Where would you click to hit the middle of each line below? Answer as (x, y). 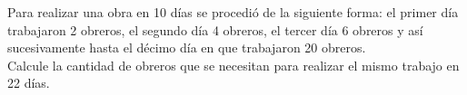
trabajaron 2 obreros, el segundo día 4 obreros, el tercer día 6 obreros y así (215, 29)
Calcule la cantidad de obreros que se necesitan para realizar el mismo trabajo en (233, 65)
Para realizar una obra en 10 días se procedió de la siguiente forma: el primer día (233, 12)
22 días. (29, 83)
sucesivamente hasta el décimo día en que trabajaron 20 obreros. (187, 47)
